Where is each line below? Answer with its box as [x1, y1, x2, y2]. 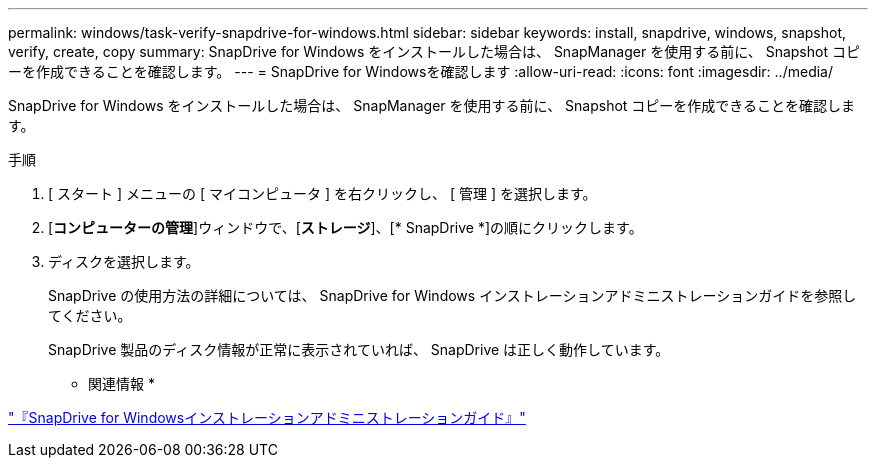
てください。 [48, 307, 132, 324]
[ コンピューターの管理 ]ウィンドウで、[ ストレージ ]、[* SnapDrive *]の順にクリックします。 [48, 219, 643, 236]
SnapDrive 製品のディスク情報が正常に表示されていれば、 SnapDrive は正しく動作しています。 [48, 341, 670, 358]
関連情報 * [88, 375, 155, 392]
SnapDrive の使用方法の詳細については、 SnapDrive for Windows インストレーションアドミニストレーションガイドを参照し [48, 287, 857, 304]
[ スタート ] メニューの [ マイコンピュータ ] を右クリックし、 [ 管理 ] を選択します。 [48, 185, 597, 202]
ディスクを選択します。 [48, 253, 200, 270]
